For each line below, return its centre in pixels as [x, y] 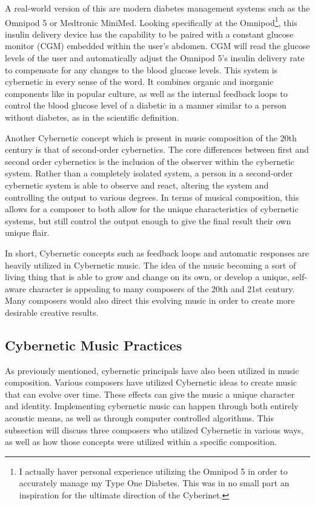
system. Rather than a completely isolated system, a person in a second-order [149, 173]
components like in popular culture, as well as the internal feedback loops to [146, 93]
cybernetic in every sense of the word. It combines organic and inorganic [139, 82]
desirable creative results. [52, 312]
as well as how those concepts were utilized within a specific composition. [141, 442]
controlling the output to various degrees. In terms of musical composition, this [152, 197]
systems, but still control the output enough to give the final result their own [148, 220]
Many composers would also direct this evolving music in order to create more [150, 300]
